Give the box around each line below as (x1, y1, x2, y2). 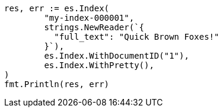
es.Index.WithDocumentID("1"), (44, 51, 189, 60)
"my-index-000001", (44, 13, 135, 23)
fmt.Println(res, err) (4, 79, 110, 89)
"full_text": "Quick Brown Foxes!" (54, 32, 219, 41)
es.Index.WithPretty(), (44, 60, 154, 70)
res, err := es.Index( (4, 4, 110, 13)
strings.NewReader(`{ (44, 23, 145, 32)
